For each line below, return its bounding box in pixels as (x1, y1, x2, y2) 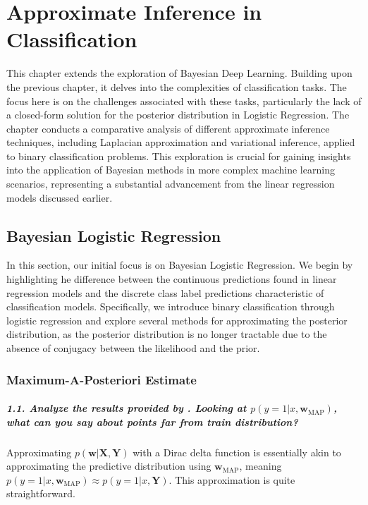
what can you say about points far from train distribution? (6, 414, 298, 429)
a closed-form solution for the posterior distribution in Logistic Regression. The (6, 107, 350, 122)
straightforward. (6, 486, 75, 501)
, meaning (239, 458, 282, 473)
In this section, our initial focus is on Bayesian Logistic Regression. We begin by (6, 257, 353, 272)
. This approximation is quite (168, 472, 295, 487)
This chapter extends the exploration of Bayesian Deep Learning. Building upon (6, 66, 352, 80)
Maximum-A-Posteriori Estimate (6, 370, 197, 388)
